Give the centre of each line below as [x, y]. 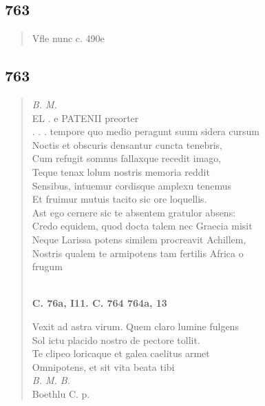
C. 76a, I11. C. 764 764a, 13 [99, 303]
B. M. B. [51, 380]
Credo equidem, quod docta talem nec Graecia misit [142, 226]
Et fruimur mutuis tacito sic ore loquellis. [119, 199]
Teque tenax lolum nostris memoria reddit [121, 171]
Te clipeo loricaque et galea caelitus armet [121, 353]
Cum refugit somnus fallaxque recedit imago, [127, 158]
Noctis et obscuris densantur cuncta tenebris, [127, 144]
